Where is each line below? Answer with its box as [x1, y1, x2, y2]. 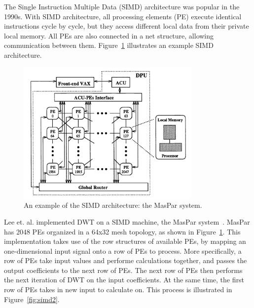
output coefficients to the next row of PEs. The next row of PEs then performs [4, 265, 243, 275]
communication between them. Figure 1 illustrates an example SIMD [4, 40, 214, 50]
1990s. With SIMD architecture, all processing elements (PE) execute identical [4, 11, 242, 21]
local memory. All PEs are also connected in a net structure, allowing [4, 30, 214, 40]
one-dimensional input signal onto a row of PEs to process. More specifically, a [4, 245, 242, 256]
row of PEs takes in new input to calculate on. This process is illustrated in [4, 284, 232, 295]
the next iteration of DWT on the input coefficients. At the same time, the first [4, 274, 244, 285]
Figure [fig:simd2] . [4, 294, 60, 304]
